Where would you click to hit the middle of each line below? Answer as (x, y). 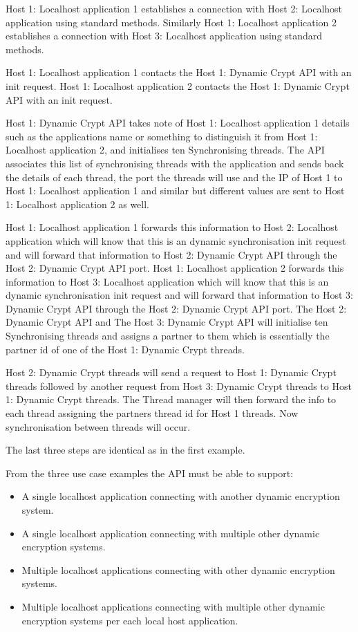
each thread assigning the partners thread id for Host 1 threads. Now (152, 413)
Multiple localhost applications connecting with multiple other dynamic (173, 606)
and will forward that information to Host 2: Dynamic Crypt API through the (171, 254)
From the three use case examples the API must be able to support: (150, 473)
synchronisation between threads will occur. (98, 426)
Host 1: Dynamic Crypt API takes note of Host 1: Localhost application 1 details (178, 123)
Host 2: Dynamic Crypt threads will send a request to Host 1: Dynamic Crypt (171, 372)
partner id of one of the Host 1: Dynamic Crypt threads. (125, 349)
